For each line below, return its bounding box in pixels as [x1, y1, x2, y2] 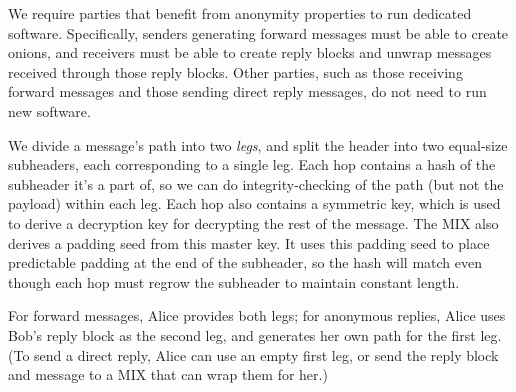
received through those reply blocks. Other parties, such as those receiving [8, 61, 463, 82]
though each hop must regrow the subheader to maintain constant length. [8, 271, 460, 292]
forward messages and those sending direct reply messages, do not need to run [8, 81, 487, 102]
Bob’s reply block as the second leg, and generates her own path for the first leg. [8, 324, 502, 345]
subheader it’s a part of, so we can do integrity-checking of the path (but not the [8, 173, 504, 194]
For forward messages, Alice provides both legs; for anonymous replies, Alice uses [8, 305, 506, 326]
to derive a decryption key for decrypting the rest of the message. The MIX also [8, 212, 499, 233]
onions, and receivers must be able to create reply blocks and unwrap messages [8, 42, 492, 63]
